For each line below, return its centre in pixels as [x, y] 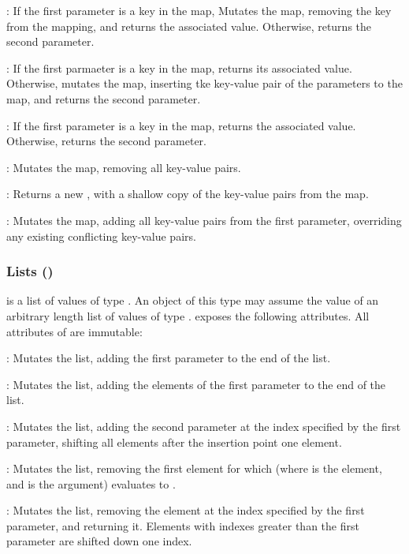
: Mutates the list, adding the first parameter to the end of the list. [169, 358]
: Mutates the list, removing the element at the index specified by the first [186, 510]
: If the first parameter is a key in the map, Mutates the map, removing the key [199, 10]
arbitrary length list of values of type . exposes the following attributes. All [188, 315]
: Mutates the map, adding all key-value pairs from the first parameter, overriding [204, 220]
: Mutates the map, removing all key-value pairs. [124, 167]
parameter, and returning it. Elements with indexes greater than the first [183, 525]
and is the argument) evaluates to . [91, 483]
